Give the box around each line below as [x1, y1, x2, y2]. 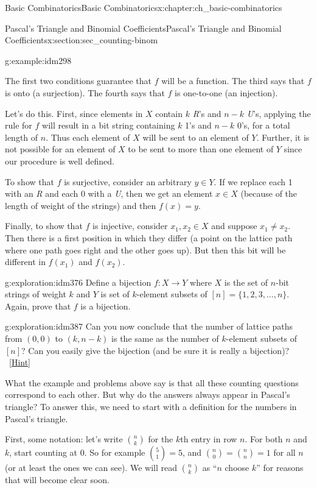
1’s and [185, 119, 212, 132]
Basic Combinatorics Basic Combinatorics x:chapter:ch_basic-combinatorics [5, 1, 282, 13]
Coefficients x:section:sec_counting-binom [5, 34, 158, 46]
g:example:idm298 [5, 54, 72, 66]
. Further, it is [256, 130, 310, 143]
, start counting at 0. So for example [9, 446, 145, 459]
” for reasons [256, 461, 304, 474]
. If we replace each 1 [214, 175, 293, 188]
